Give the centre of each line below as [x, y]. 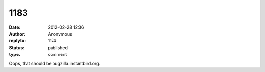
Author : [17, 34]
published [58, 47]
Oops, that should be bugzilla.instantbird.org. [55, 63]
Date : [15, 27]
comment [57, 54]
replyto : [17, 41]
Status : [17, 47]
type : [15, 54]
